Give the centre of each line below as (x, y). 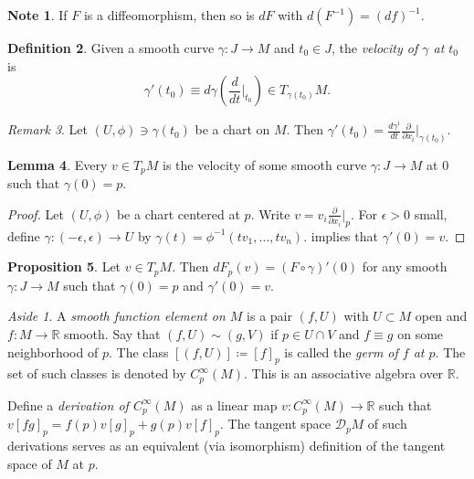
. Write (270, 213)
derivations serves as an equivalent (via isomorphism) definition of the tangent (226, 446)
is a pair (269, 316)
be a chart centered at (178, 213)
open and (441, 316)
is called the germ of (341, 351)
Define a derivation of (68, 404)
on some (421, 333)
